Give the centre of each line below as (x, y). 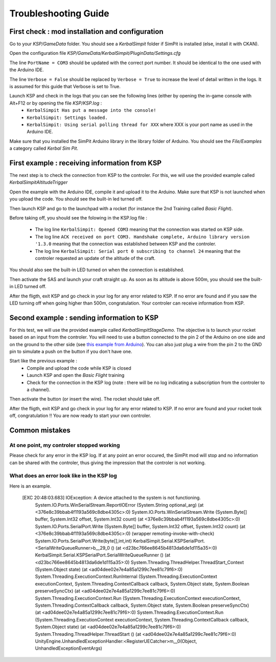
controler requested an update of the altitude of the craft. (95, 258)
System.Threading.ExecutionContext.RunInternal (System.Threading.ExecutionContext (126, 576)
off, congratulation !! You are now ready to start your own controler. (80, 416)
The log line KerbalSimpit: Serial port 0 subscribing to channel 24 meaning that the (138, 251)
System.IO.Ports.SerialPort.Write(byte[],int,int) (84, 540)
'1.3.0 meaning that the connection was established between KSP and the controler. (126, 244)
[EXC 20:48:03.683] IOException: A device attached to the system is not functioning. (112, 498)
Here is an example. (30, 486)
